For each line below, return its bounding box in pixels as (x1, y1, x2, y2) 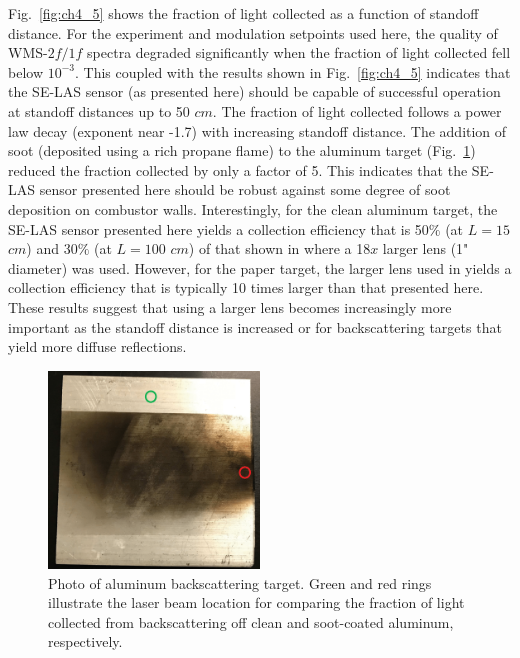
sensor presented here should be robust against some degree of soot (39, 179, 451, 200)
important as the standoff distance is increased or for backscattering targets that (8, 316, 502, 337)
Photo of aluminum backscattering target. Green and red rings (48, 572, 432, 593)
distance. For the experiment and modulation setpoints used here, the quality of (8, 22, 498, 43)
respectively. (48, 631, 123, 652)
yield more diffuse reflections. (8, 336, 187, 357)
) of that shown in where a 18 (188, 238, 371, 259)
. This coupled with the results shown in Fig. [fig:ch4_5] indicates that (74, 61, 511, 82)
